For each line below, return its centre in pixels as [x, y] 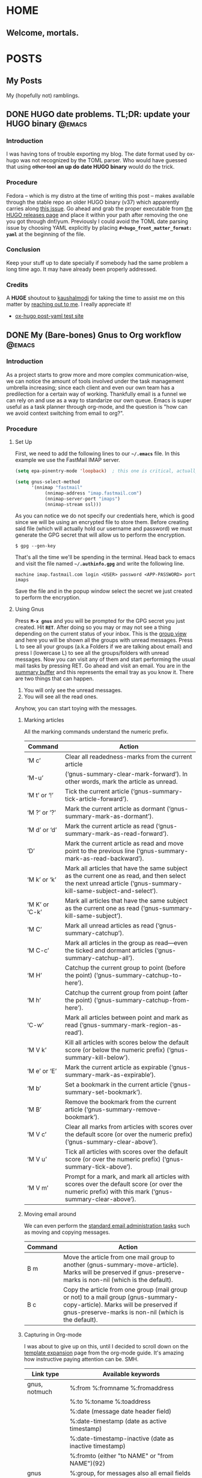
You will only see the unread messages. [73, 690]
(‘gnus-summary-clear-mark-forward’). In [127, 774]
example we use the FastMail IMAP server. [67, 460]
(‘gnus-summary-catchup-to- [138, 976]
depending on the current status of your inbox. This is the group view [101, 634]
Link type [46, 1374]
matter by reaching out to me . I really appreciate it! [69, 305]
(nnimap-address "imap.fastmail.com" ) [93, 493]
